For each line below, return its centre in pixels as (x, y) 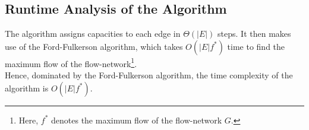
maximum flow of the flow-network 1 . (71, 62)
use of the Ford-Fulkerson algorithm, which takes (94, 46)
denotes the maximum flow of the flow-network (137, 120)
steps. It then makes (254, 34)
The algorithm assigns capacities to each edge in (93, 34)
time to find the (256, 46)
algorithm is (27, 88)
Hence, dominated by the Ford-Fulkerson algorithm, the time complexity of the (149, 75)
